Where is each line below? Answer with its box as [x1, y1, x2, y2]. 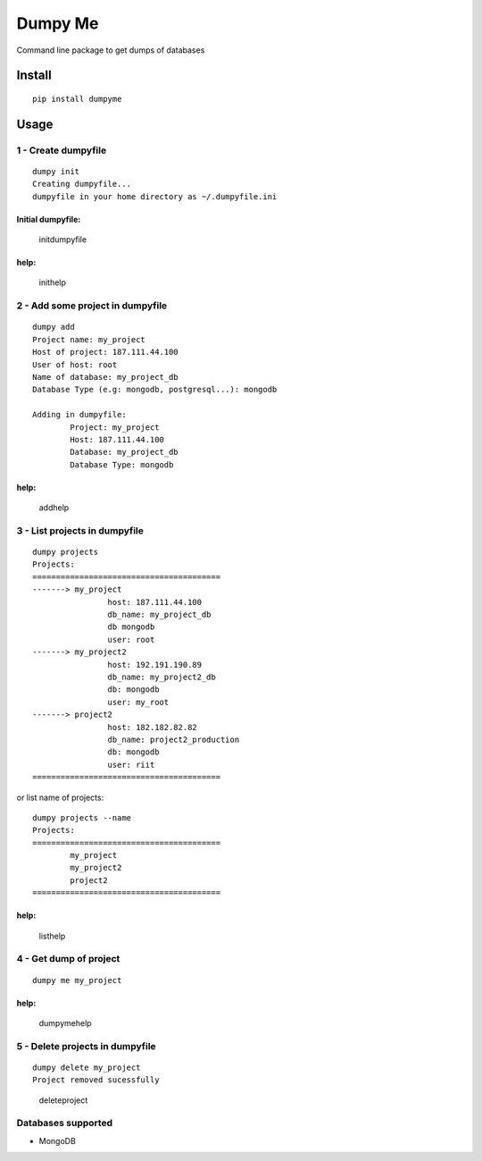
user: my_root [107, 697, 170, 707]
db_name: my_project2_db [107, 671, 216, 682]
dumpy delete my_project [32, 1062, 141, 1073]
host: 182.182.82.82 [107, 722, 198, 732]
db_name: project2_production [107, 734, 240, 745]
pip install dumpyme [32, 94, 122, 104]
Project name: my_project [32, 334, 146, 344]
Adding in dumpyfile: [32, 409, 127, 420]
